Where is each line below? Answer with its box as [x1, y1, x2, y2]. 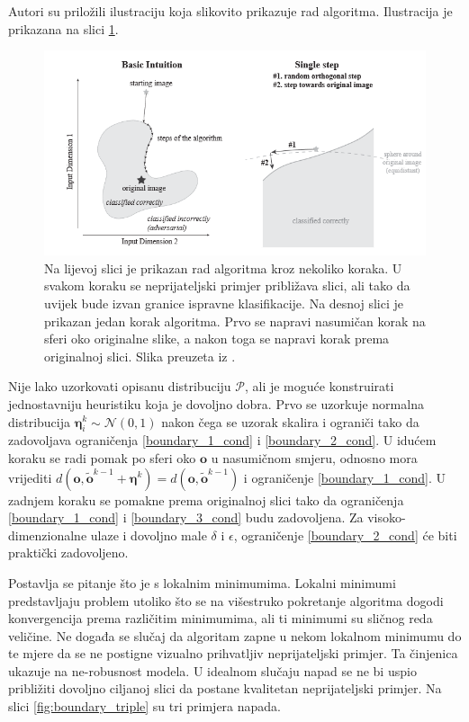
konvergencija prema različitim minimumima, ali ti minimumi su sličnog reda [8, 609, 433, 628]
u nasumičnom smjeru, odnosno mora [211, 448, 418, 467]
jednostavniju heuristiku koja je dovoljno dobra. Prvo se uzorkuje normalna [8, 394, 424, 413]
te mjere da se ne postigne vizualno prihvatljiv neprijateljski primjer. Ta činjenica [8, 644, 458, 663]
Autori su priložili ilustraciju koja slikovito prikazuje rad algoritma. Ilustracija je [8, 2, 453, 20]
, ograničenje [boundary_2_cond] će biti [233, 525, 457, 544]
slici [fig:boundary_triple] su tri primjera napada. [8, 697, 282, 716]
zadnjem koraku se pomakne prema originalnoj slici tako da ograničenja [8, 490, 404, 509]
